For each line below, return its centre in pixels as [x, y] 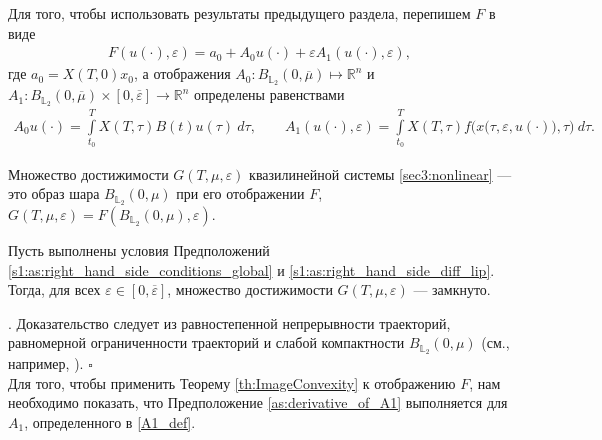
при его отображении [240, 193]
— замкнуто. [452, 289]
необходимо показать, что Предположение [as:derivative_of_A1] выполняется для [258, 402]
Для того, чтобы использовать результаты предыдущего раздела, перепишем [239, 13]
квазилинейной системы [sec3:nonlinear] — [380, 173]
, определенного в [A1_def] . [110, 421]
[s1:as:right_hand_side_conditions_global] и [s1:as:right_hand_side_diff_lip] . [251, 269]
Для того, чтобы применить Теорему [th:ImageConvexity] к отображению [232, 382]
